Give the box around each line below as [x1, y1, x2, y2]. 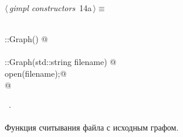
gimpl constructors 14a [9, 2, 92, 13]
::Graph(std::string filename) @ [5, 56, 117, 68]
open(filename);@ [5, 67, 67, 79]
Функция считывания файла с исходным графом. [5, 121, 179, 133]
